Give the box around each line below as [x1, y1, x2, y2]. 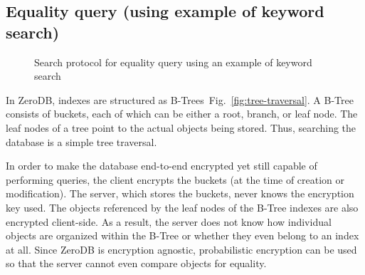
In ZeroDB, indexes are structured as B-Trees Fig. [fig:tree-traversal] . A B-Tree [6, 92, 354, 107]
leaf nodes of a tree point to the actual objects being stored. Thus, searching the [6, 120, 356, 135]
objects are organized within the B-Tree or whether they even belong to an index [6, 228, 359, 243]
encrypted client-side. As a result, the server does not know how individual [6, 214, 332, 229]
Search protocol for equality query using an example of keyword [34, 54, 312, 69]
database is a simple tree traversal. [6, 134, 157, 149]
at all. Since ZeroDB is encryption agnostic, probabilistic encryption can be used [6, 242, 357, 256]
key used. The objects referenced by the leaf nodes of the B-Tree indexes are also [6, 199, 359, 214]
